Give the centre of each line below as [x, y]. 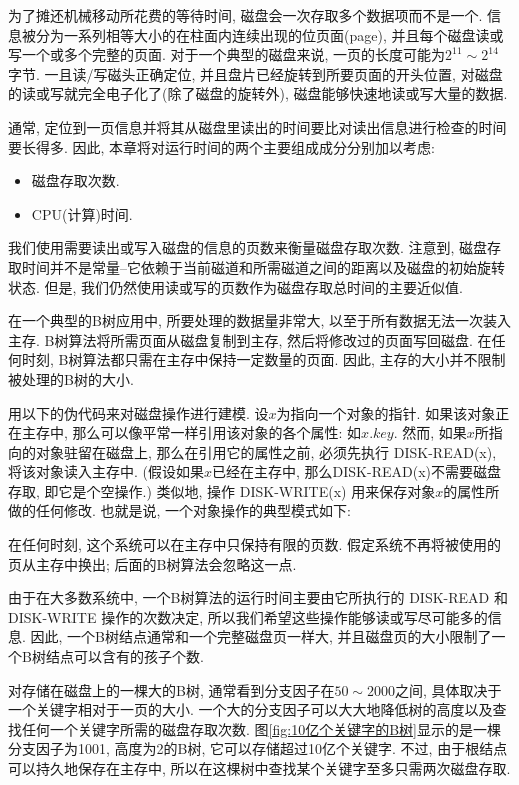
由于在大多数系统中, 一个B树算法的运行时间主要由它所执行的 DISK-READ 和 [258, 597]
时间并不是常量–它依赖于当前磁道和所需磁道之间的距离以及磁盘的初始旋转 [263, 266]
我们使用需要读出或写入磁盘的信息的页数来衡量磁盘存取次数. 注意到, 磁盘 [248, 247]
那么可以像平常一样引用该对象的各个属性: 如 [217, 432]
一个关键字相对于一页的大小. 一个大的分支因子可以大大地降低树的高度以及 [250, 709]
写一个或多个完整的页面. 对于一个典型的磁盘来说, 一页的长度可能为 [227, 54]
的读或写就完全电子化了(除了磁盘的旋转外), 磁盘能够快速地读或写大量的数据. [258, 93]
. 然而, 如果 [430, 432]
